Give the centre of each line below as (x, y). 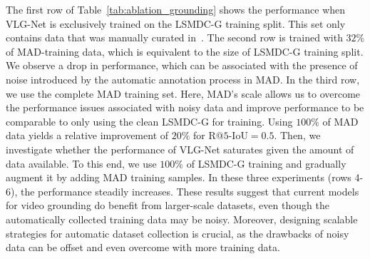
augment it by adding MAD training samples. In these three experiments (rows (179, 177)
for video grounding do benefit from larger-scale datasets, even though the (168, 205)
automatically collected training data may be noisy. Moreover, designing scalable (182, 219)
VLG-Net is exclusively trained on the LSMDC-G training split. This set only (176, 23)
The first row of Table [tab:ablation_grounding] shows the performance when (176, 9)
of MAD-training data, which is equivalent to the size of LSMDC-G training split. (185, 51)
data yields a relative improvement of (87, 135)
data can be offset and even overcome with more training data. (143, 247)
